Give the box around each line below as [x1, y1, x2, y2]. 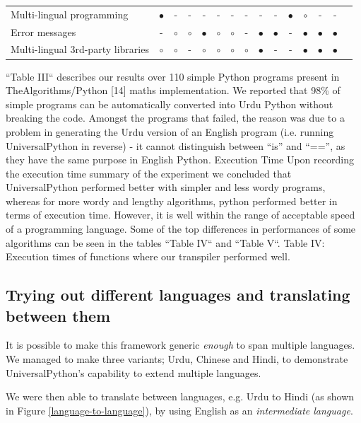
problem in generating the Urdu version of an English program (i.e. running [6, 124, 334, 139]
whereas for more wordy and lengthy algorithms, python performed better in [6, 193, 338, 208]
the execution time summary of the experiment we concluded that [6, 166, 292, 180]
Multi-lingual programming [11, 6, 129, 21]
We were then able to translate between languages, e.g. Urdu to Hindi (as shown [6, 389, 355, 404]
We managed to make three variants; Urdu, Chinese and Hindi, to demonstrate [6, 352, 348, 366]
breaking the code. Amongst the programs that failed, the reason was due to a [6, 110, 345, 125]
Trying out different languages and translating [6, 284, 350, 306]
